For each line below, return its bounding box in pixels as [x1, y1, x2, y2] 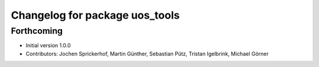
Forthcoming [11, 26, 63, 36]
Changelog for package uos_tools [11, 9, 180, 22]
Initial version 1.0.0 [25, 42, 71, 49]
